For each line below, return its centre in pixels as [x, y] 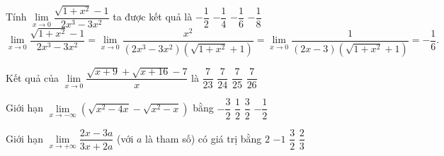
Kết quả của [33, 77]
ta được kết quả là [153, 17]
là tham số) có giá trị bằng [204, 138]
